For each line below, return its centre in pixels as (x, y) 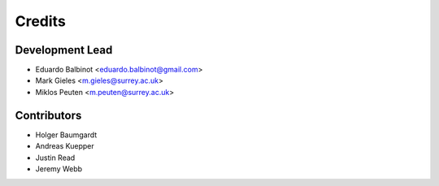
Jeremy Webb (59, 169)
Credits (41, 21)
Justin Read (55, 158)
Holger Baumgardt (66, 135)
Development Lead (64, 50)
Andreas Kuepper (65, 146)
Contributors (48, 115)
